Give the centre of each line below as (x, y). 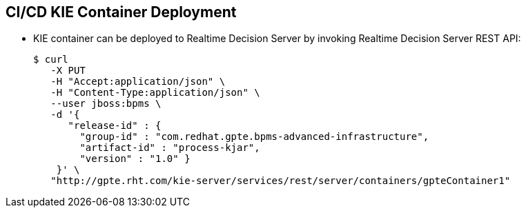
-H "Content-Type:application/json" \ (155, 93)
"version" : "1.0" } (135, 159)
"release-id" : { (115, 126)
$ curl (51, 60)
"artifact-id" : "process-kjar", (170, 148)
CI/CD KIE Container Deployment (121, 12)
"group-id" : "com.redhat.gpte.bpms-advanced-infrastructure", (254, 137)
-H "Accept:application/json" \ (138, 82)
